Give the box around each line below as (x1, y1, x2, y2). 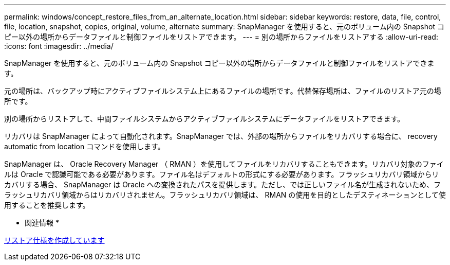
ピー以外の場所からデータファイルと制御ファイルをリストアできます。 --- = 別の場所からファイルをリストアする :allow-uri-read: (4, 32, 438, 41)
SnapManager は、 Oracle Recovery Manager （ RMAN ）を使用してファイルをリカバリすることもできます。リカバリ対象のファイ (4, 160, 444, 168)
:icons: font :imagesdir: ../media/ (4, 42, 114, 50)
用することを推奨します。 (4, 201, 90, 209)
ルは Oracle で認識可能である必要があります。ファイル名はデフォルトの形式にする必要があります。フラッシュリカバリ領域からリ (4, 170, 439, 179)
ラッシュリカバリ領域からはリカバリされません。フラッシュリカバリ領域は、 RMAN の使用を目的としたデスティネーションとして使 (4, 190, 446, 199)
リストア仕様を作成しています (4, 236, 105, 244)
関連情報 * (25, 218, 59, 227)
